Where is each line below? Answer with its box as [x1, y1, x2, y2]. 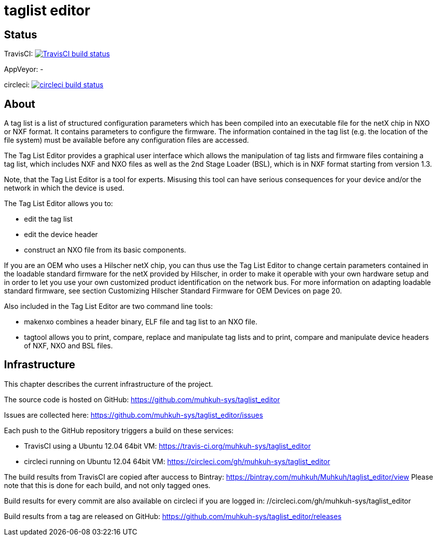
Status [4, 28, 37, 41]
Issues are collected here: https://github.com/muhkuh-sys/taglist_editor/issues [4, 410, 263, 419]
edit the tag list [24, 215, 73, 224]
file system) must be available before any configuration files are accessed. [4, 136, 249, 145]
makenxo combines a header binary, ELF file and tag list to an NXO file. [24, 317, 258, 326]
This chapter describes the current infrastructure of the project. [4, 379, 213, 388]
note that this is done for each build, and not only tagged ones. [4, 481, 211, 490]
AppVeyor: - [4, 65, 43, 74]
